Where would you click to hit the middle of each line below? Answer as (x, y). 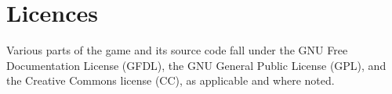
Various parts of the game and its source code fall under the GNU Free (177, 50)
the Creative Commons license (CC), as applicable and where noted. (171, 80)
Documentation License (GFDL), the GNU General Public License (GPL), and (196, 65)
